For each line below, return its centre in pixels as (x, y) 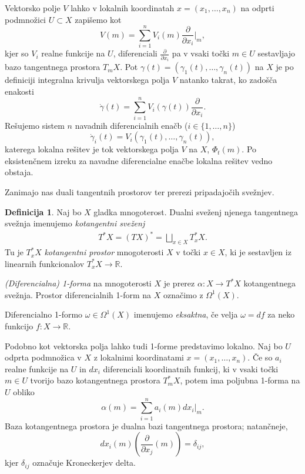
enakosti (19, 91)
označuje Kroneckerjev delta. (84, 463)
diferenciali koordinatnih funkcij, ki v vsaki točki (191, 368)
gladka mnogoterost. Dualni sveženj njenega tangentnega (196, 211)
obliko (24, 392)
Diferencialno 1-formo (44, 314)
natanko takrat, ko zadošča (228, 80)
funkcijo (19, 326)
